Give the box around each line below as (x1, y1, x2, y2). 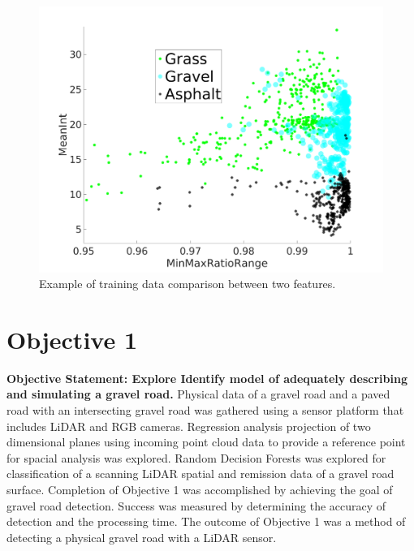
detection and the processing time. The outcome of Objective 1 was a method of (6, 513, 406, 530)
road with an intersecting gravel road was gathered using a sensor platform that (6, 402, 404, 419)
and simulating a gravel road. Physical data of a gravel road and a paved (6, 385, 390, 402)
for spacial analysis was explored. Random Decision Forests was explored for (6, 449, 386, 466)
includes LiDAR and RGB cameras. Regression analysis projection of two (6, 417, 371, 434)
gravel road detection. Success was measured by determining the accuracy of (6, 497, 386, 514)
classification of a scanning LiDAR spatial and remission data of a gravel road (6, 465, 395, 482)
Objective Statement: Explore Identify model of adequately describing (6, 369, 408, 386)
